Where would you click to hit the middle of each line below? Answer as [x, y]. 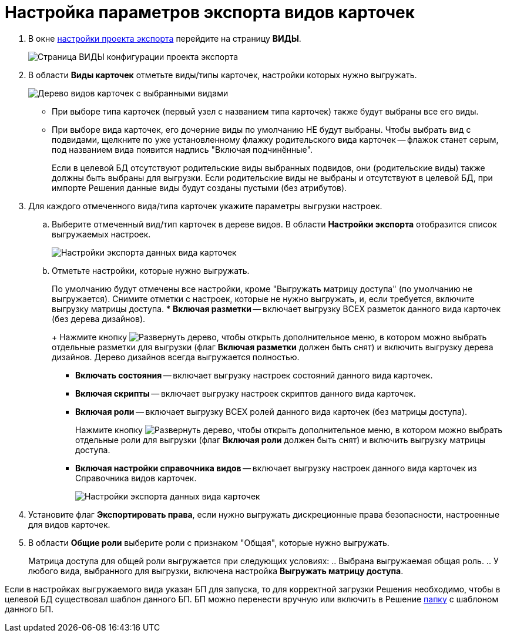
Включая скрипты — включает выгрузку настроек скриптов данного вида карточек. [246, 393]
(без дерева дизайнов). [99, 318]
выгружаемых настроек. [101, 234]
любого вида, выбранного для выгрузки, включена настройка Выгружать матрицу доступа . [216, 571]
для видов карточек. [69, 524]
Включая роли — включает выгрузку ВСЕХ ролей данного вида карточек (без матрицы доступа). [271, 411]
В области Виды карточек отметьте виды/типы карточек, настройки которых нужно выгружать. [223, 75]
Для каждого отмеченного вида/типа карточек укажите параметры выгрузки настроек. [205, 206]
